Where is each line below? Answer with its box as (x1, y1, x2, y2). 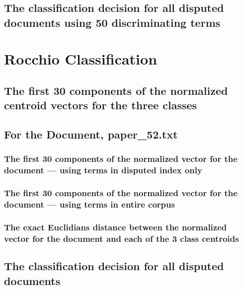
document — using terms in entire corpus (4, 198, 175, 211)
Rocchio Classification (4, 49, 158, 69)
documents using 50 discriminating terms (4, 14, 221, 30)
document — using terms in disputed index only (4, 164, 202, 176)
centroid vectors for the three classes (4, 97, 197, 113)
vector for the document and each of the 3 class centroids (4, 232, 239, 244)
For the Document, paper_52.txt (4, 127, 178, 142)
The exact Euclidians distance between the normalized (4, 220, 227, 233)
